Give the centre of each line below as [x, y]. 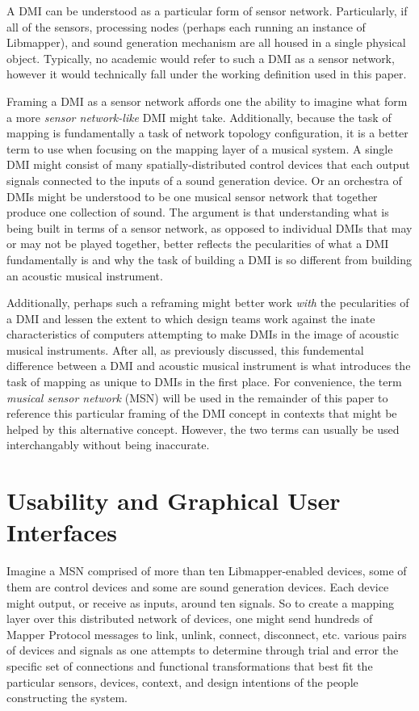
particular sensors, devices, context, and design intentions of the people [182, 682]
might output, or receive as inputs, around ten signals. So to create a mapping [200, 602]
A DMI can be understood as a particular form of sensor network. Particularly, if [207, 11]
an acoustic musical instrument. [85, 275]
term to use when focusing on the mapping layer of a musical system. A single [200, 148]
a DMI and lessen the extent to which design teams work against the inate [191, 318]
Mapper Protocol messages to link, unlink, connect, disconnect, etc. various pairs [207, 634]
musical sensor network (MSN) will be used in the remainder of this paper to [197, 397]
